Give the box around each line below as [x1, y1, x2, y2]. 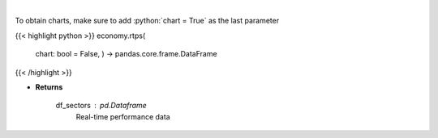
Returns [35, 82, 63, 92]
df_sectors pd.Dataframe [55, 101, 148, 111]
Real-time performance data [75, 111, 170, 121]
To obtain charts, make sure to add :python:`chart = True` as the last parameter [15, 16, 280, 26]
